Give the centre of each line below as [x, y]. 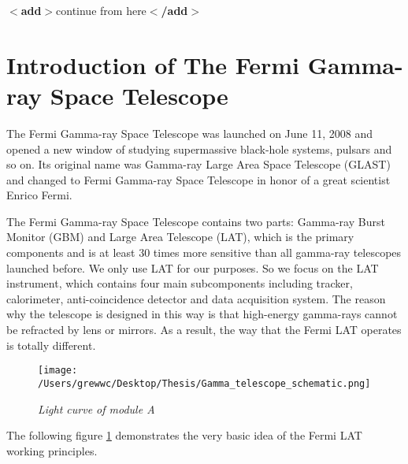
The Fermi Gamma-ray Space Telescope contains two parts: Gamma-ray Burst [196, 221]
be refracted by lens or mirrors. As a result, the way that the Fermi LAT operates [204, 330]
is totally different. [51, 345]
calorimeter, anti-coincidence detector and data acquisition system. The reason [196, 298]
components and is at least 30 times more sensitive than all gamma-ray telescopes [204, 252]
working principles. [52, 450]
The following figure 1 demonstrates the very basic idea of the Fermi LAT [184, 435]
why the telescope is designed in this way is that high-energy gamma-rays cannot [202, 314]
